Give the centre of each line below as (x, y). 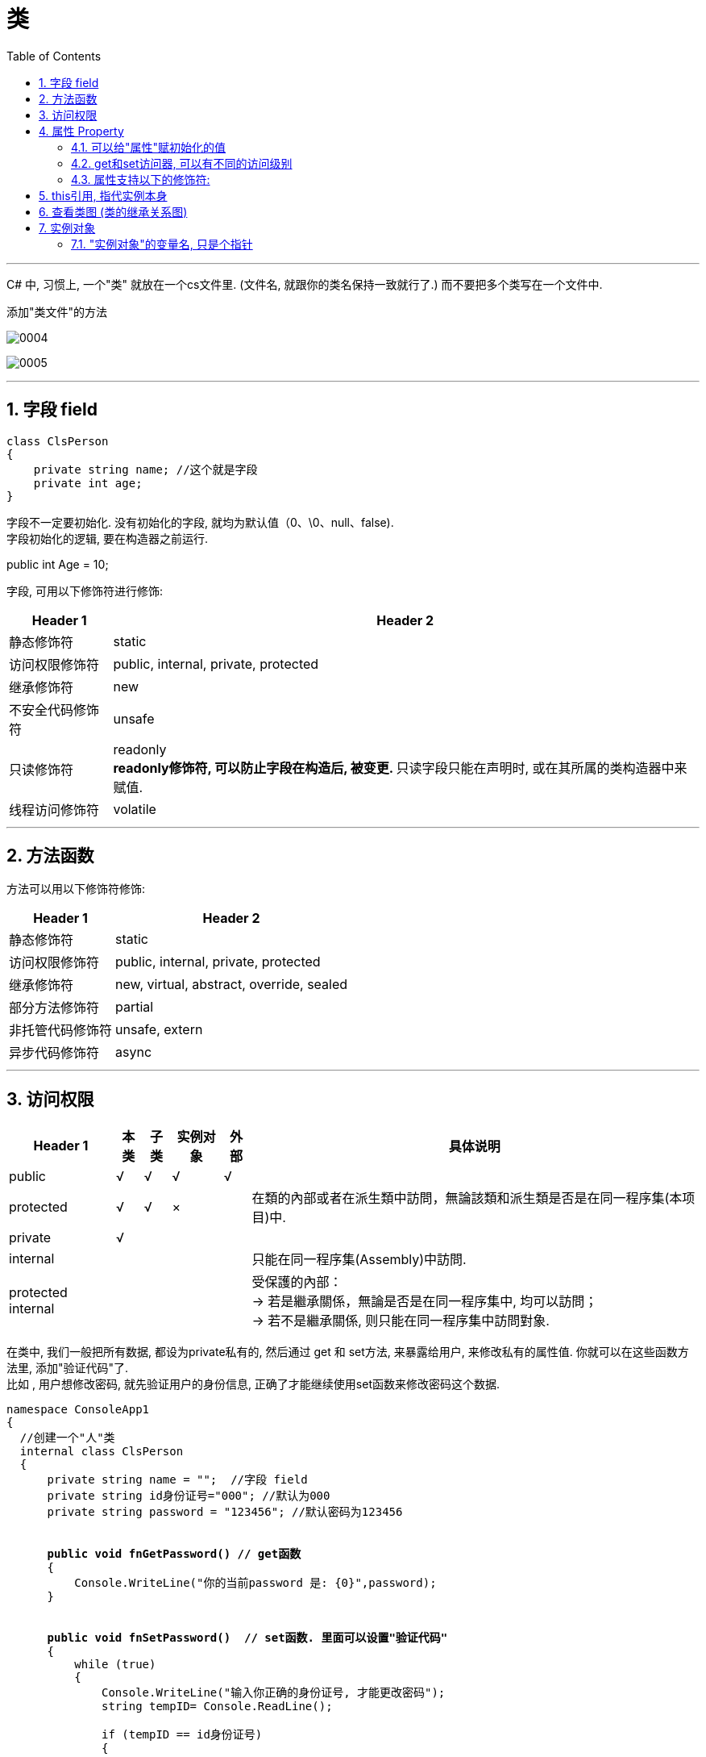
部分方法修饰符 (54, 1008)
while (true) (115, 1665)
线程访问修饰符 (54, 810)
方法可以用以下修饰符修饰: (76, 889)
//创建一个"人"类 (67, 1438)
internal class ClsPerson (102, 1452)
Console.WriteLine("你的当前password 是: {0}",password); (255, 1583)
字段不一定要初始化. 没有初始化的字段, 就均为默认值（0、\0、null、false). (200, 522)
